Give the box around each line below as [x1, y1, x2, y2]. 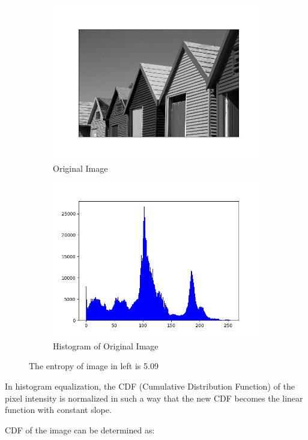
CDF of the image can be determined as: [5, 423, 155, 436]
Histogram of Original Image [53, 339, 159, 352]
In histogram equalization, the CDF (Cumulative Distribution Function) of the [5, 379, 295, 392]
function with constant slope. [5, 403, 112, 416]
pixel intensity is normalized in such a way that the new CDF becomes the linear [5, 391, 303, 404]
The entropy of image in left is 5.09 [29, 360, 159, 372]
